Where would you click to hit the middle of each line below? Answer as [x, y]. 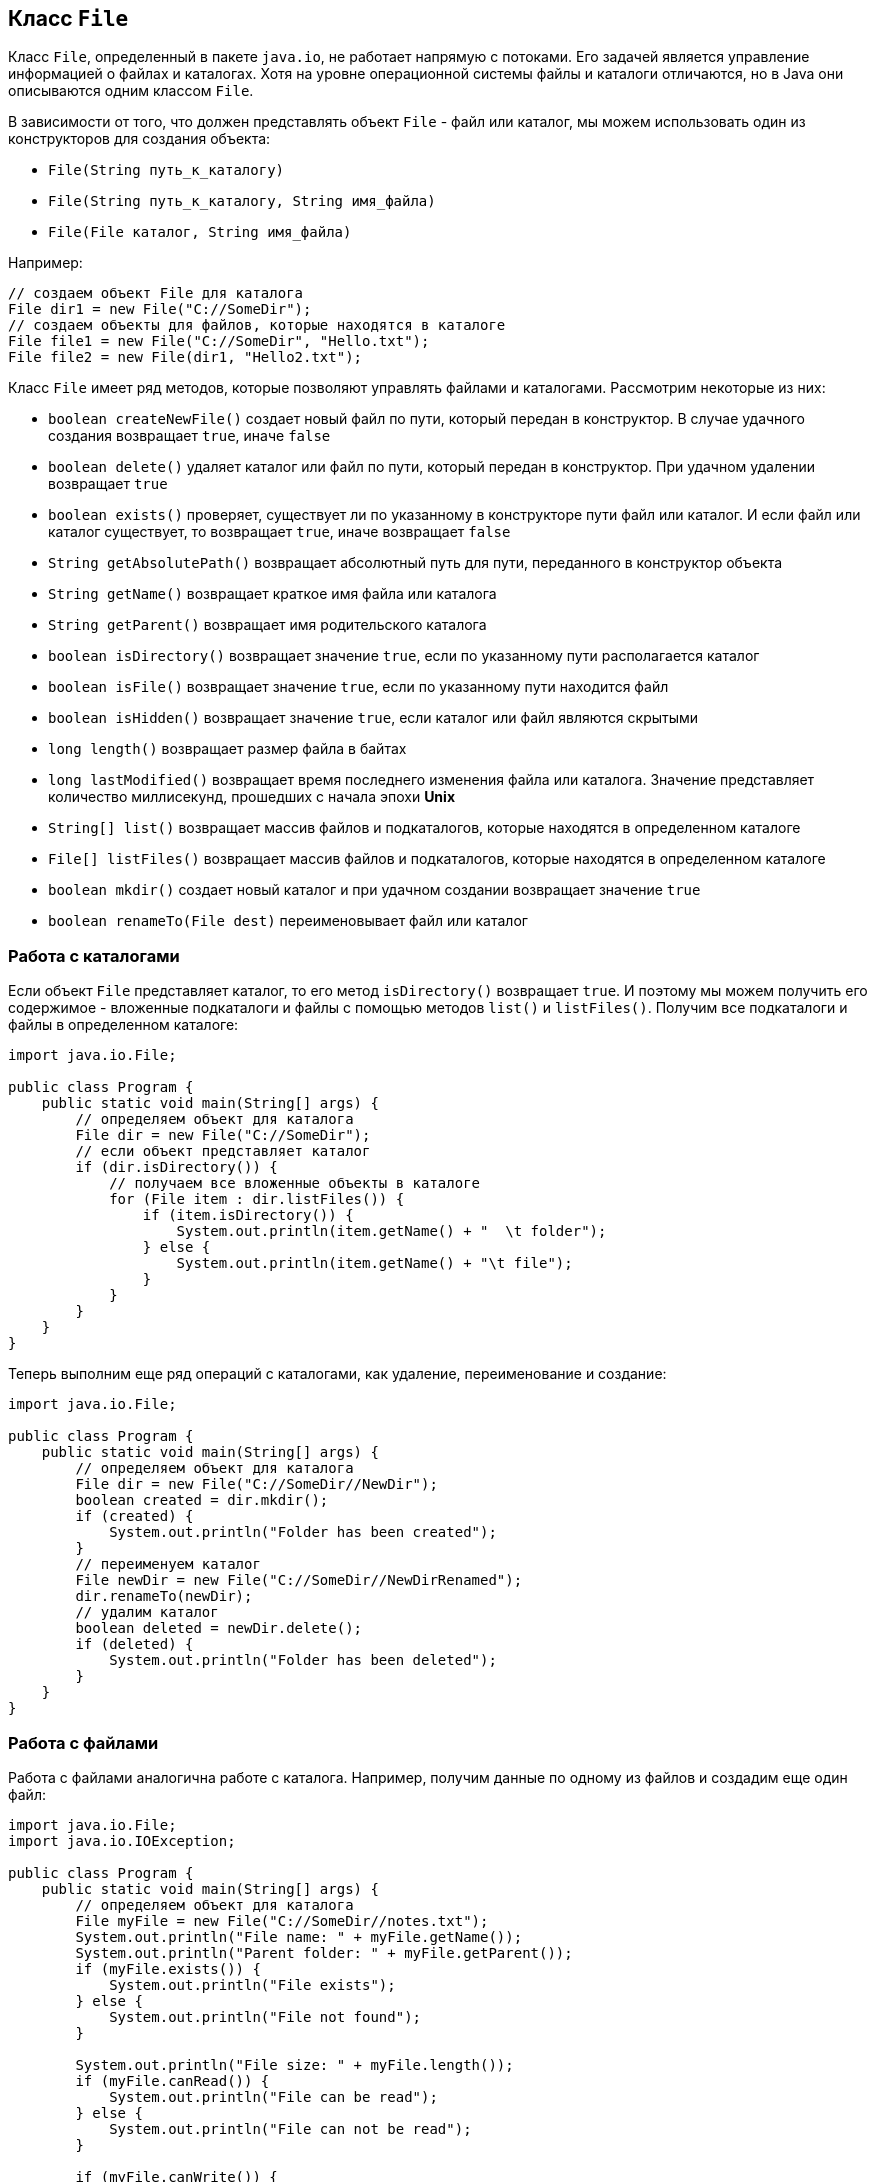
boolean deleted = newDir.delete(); [219, 1628]
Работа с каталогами [94, 955]
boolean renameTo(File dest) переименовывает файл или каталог [288, 921]
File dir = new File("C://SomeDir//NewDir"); [256, 1484]
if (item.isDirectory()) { [248, 1215]
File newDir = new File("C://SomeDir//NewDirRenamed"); [299, 1580]
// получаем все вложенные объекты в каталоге [295, 1183]
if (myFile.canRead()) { [172, 2080]
